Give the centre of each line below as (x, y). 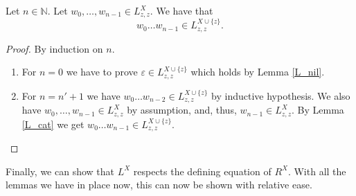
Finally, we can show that (60, 171)
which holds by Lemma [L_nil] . (258, 72)
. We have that (181, 10)
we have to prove (102, 72)
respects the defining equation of (202, 171)
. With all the (317, 171)
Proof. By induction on (54, 48)
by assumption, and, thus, (182, 110)
